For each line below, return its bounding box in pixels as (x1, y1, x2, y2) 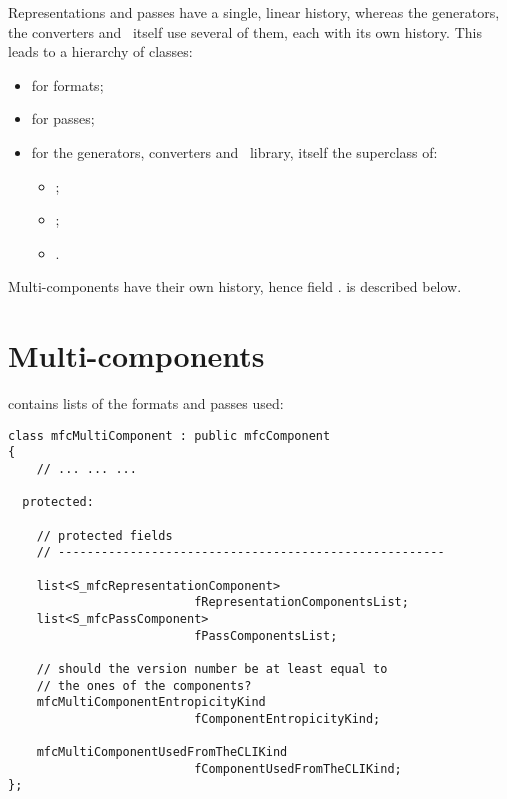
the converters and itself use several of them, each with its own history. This (8, 21, 482, 42)
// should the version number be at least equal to (36, 661, 388, 676)
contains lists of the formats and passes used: (8, 393, 284, 414)
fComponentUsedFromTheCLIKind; (194, 761, 402, 776)
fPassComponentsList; (194, 628, 338, 643)
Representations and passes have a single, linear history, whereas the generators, (8, 2, 500, 22)
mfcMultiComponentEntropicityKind (36, 695, 266, 710)
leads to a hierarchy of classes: (8, 41, 193, 62)
